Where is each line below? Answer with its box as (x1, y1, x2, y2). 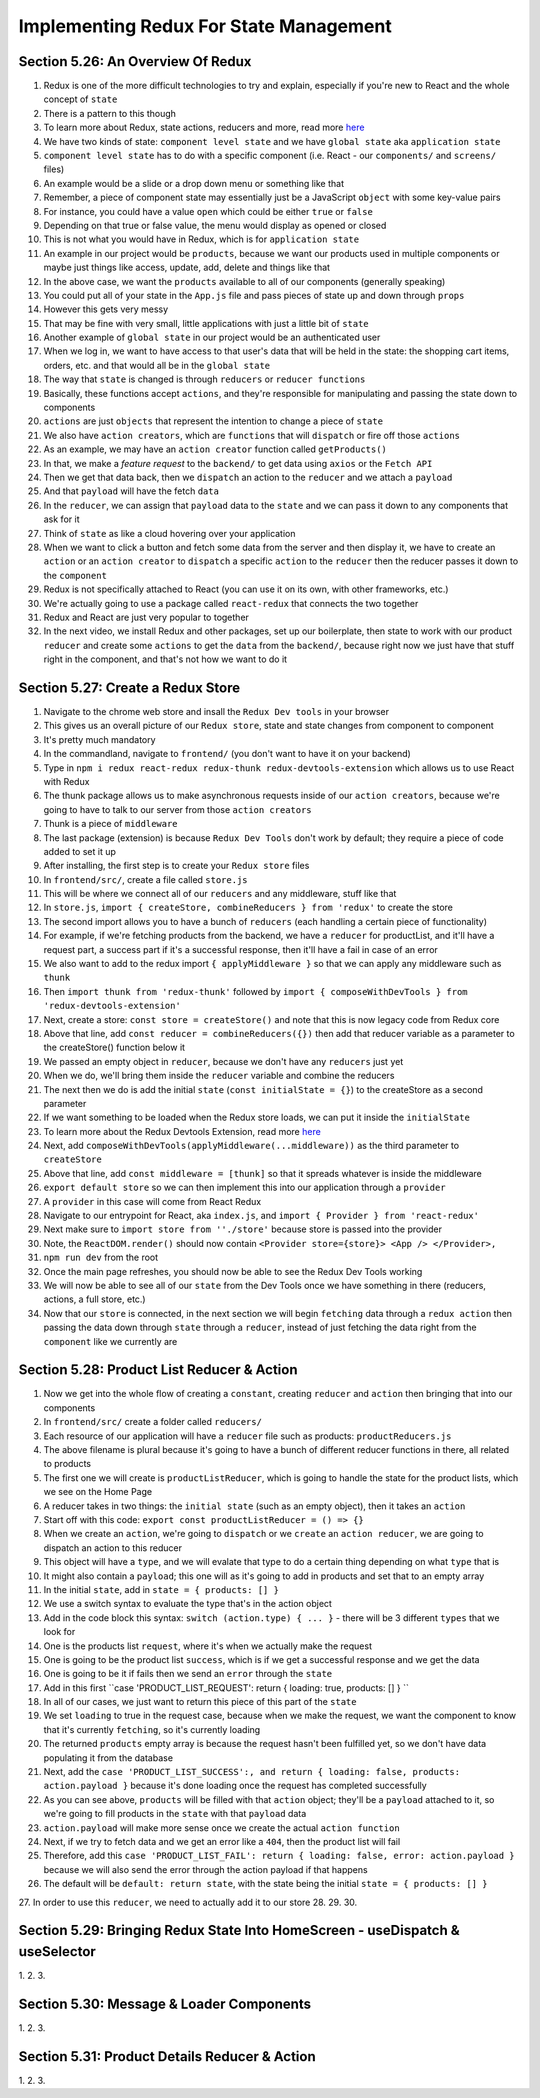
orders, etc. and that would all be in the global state (43, 359, 270, 371)
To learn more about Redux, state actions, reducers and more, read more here (43, 121, 365, 134)
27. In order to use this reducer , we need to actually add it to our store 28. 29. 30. (18, 1896, 358, 1908)
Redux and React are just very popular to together (43, 611, 250, 623)
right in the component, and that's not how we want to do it (43, 653, 288, 665)
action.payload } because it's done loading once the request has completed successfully (43, 1780, 427, 1792)
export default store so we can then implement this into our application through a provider (43, 1181, 446, 1194)
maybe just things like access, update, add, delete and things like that (43, 261, 330, 274)
